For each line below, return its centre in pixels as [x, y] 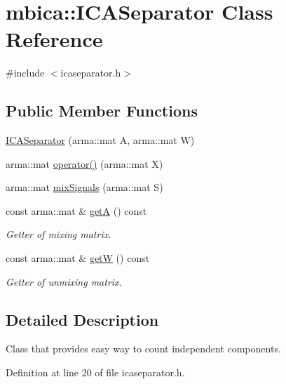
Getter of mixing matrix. [59, 234]
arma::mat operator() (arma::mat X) [84, 163]
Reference [54, 39]
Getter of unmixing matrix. [64, 281]
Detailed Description [82, 319]
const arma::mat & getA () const [76, 210]
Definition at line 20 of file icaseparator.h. [95, 372]
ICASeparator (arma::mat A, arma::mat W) [100, 140]
